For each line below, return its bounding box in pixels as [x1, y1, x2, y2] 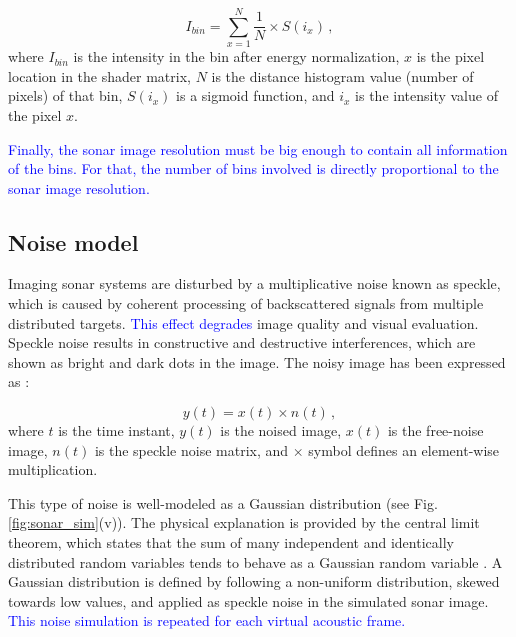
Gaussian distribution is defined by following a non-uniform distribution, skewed [8, 571, 500, 592]
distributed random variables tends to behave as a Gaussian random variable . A [8, 551, 503, 572]
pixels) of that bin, [8, 85, 123, 106]
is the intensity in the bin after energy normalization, [73, 46, 400, 67]
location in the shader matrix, [8, 65, 191, 86]
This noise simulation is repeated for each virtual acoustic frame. [8, 610, 406, 631]
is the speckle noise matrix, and [94, 439, 289, 460]
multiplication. [8, 459, 98, 480]
